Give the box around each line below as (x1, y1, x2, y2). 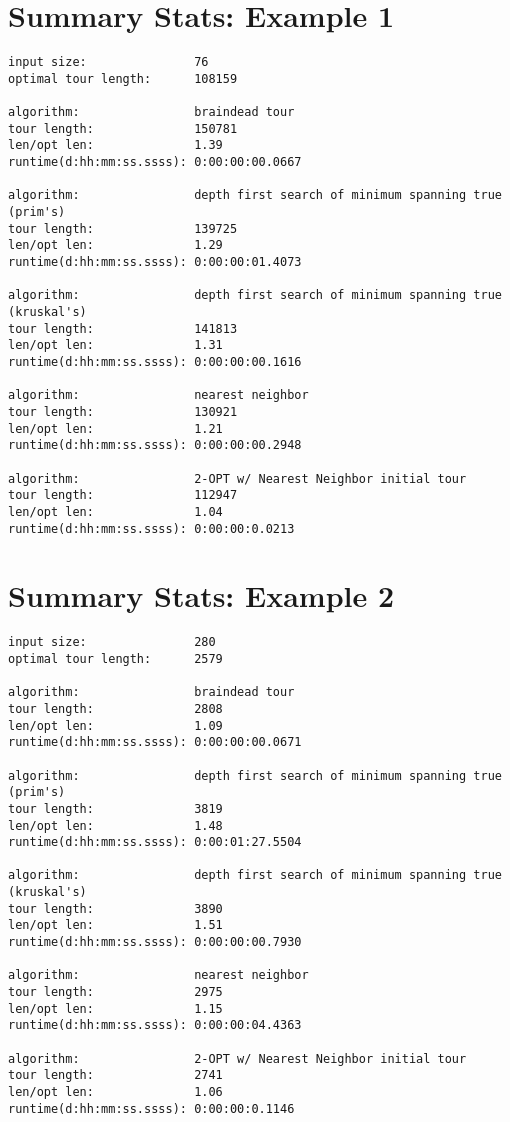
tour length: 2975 (8, 985, 223, 1000)
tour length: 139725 (8, 221, 238, 236)
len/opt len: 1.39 (8, 138, 223, 153)
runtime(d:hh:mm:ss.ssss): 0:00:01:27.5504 (8, 835, 302, 850)
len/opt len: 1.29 (8, 238, 223, 253)
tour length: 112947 (8, 488, 238, 503)
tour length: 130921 (8, 404, 238, 419)
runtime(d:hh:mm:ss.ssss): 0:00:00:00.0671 (8, 735, 302, 750)
